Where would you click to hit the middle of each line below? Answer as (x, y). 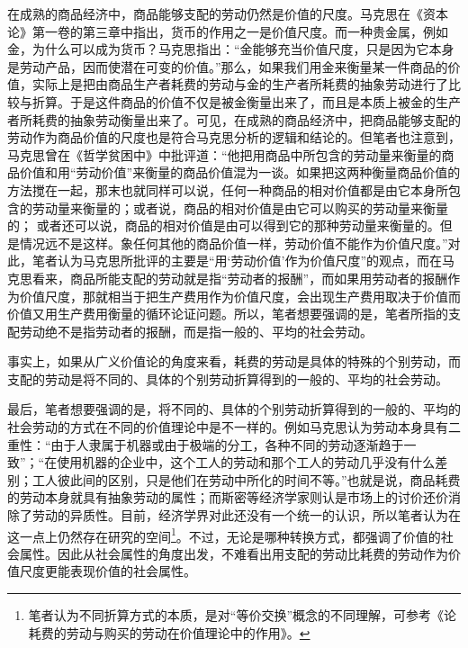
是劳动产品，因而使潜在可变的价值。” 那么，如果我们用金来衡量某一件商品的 (228, 66)
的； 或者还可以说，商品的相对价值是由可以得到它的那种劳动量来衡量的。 (224, 225)
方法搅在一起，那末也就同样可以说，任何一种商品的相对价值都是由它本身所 (228, 189)
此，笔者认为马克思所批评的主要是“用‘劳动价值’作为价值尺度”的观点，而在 (225, 261)
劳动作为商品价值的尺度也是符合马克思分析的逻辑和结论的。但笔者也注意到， (234, 137)
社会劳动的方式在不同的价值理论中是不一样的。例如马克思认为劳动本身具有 (228, 427)
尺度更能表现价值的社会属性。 (108, 571)
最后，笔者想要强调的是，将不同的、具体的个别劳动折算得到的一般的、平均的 (234, 409)
